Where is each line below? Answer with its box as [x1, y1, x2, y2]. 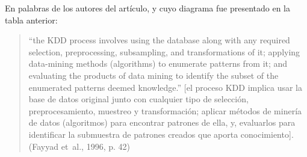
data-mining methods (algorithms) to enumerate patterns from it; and [28, 57, 288, 70]
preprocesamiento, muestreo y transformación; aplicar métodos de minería [28, 104, 302, 117]
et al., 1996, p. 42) [61, 140, 131, 152]
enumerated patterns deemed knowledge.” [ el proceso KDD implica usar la [28, 81, 303, 93]
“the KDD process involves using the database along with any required [28, 34, 290, 46]
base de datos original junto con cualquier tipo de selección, [28, 93, 249, 105]
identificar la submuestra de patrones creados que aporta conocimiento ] [28, 128, 291, 140]
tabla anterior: [5, 13, 58, 26]
